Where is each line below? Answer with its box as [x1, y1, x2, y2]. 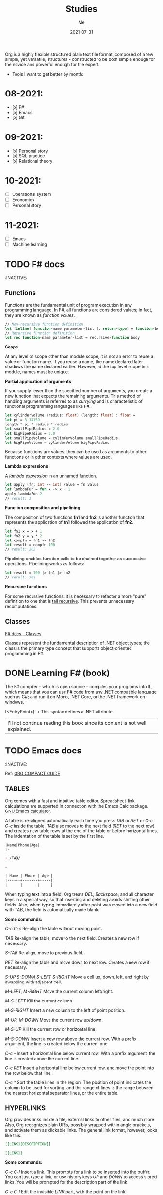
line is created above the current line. [5, 1055, 80, 1061]
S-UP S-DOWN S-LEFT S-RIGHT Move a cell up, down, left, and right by [5, 974, 149, 980]
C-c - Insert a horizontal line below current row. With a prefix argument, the [5, 1050, 156, 1056]
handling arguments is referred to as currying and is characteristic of [5, 398, 143, 404]
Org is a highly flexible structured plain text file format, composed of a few [5, 51, 154, 57]
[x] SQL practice [12, 153, 45, 159]
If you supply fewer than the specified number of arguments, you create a [5, 388, 153, 394]
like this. [5, 1132, 22, 1138]
